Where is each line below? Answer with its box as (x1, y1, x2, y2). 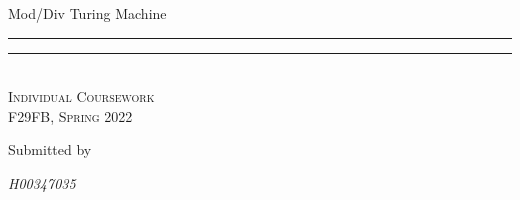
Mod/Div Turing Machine (8, 3, 167, 23)
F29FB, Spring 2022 (8, 105, 133, 126)
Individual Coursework (8, 86, 155, 107)
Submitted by (8, 139, 92, 160)
